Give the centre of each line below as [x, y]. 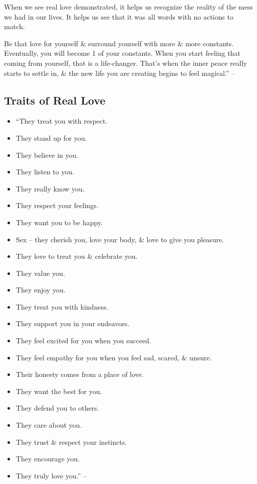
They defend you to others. [57, 408]
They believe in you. [47, 155]
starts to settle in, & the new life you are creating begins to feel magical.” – [120, 73]
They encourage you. [48, 459]
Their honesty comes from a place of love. [80, 374]
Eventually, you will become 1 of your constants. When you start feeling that [122, 53]
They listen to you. [45, 172]
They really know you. [50, 188]
